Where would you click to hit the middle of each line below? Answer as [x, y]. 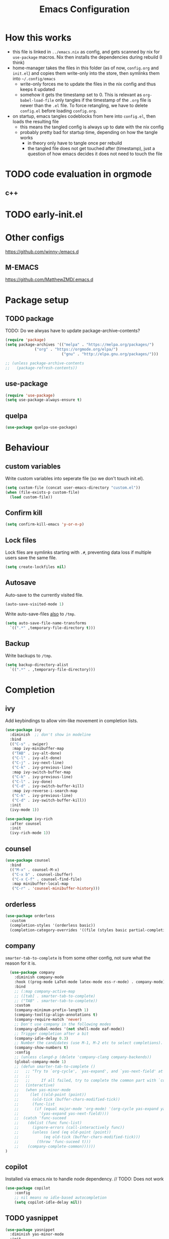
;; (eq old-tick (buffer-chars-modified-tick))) [77, 1137]
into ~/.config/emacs [34, 78]
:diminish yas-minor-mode [37, 1234]
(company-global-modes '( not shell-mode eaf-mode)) [69, 1029]
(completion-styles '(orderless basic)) [53, 925]
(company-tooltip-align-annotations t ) [56, 1015]
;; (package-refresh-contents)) [41, 368]
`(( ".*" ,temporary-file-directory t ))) [53, 628]
